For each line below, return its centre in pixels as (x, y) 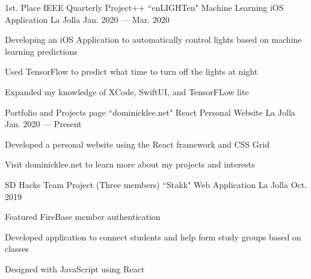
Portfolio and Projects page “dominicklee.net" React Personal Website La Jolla (150, 112)
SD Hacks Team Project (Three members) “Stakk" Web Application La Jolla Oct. (156, 184)
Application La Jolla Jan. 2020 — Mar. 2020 (87, 19)
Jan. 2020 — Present (43, 124)
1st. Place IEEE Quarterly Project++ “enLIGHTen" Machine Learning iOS (144, 7)
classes (17, 249)
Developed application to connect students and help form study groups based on (153, 237)
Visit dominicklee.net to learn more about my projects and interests (130, 164)
